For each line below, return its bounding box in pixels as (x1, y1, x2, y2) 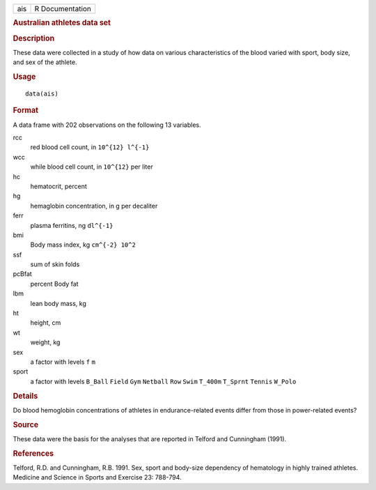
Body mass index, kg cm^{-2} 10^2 (30, 240, 136, 249)
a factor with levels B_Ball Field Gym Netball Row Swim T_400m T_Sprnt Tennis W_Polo (30, 377, 297, 385)
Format (13, 105, 38, 115)
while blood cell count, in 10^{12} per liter (30, 162, 153, 171)
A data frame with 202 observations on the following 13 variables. (13, 121, 201, 129)
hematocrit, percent (30, 182, 87, 190)
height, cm (30, 319, 61, 327)
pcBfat (13, 270, 33, 278)
